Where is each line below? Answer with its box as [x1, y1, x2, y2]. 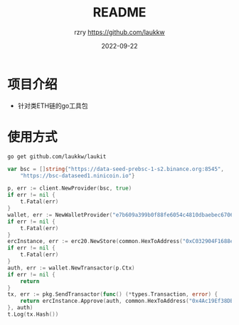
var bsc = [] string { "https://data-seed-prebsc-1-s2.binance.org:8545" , [7, 165, 224, 172]
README [92, 4, 147, 21]
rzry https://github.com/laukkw [74, 28, 165, 36]
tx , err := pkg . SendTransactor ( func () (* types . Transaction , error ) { [7, 291, 218, 298]
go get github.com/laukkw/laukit [7, 153, 107, 160]
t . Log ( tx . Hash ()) [7, 311, 59, 318]
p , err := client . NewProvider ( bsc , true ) [7, 185, 132, 192]
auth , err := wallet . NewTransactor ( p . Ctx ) [7, 264, 135, 272]
